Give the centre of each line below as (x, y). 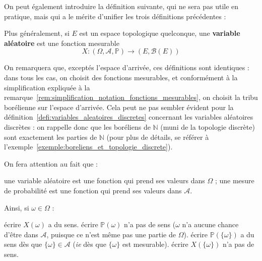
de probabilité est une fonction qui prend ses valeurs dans (93, 190)
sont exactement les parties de (51, 137)
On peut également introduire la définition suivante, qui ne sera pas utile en (121, 6)
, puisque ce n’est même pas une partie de (111, 234)
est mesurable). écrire (155, 244)
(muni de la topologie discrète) (208, 126)
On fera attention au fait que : (51, 163)
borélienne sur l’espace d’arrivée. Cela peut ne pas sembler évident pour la (119, 107)
